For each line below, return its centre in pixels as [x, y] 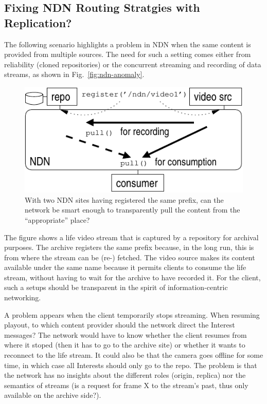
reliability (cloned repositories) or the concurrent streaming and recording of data [133, 64]
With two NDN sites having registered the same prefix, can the [124, 199]
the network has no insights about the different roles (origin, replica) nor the [125, 375]
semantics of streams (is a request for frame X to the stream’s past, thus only [126, 385]
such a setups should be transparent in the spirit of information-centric [116, 287]
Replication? [38, 22]
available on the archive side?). [53, 395]
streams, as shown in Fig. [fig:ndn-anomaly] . [74, 74]
